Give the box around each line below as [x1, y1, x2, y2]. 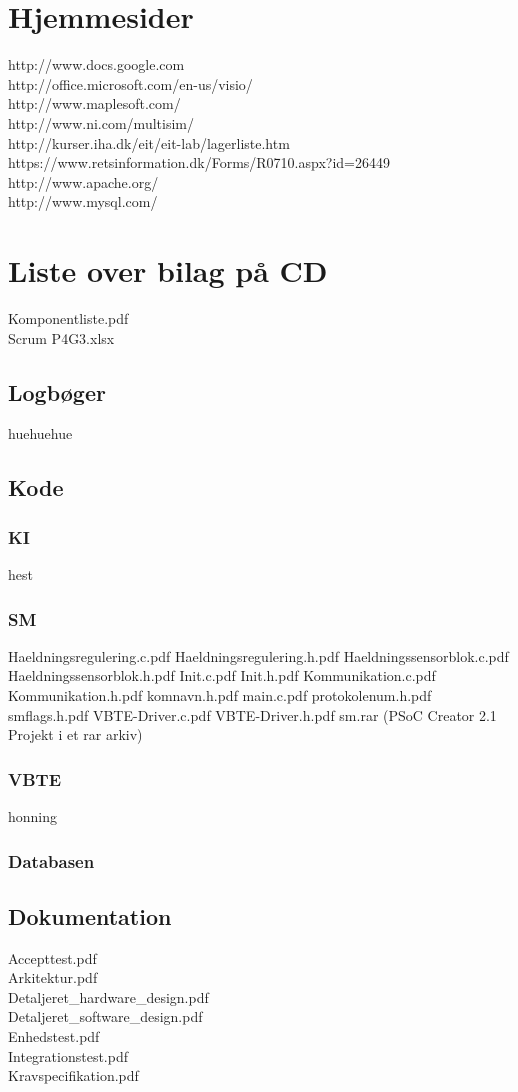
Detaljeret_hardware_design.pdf [8, 986, 209, 1007]
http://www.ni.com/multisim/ [8, 112, 194, 133]
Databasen [8, 848, 95, 873]
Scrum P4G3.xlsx [8, 327, 115, 348]
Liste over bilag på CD [8, 250, 328, 291]
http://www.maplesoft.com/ [8, 93, 181, 114]
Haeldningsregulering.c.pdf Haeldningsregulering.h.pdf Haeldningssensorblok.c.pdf [8, 645, 509, 666]
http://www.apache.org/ [8, 171, 159, 192]
